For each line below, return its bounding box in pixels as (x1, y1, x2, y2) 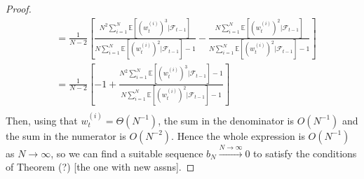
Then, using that (6, 113, 78, 127)
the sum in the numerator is (6, 128, 126, 143)
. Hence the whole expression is (171, 128, 305, 143)
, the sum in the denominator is (158, 113, 294, 127)
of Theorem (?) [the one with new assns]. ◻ (6, 159, 195, 174)
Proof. (6, 1, 32, 15)
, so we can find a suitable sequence (50, 145, 203, 160)
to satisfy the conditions (253, 145, 357, 160)
